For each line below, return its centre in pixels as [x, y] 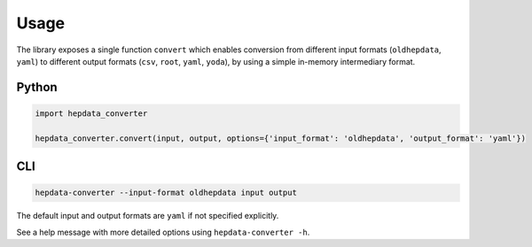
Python [37, 87]
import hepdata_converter [91, 113]
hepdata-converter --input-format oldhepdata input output [166, 193]
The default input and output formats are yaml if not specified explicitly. [148, 216]
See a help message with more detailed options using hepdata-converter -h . [163, 232]
